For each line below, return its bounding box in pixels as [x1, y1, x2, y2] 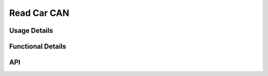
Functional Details [9, 42, 67, 51]
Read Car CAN [9, 7, 69, 18]
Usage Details [9, 26, 53, 35]
